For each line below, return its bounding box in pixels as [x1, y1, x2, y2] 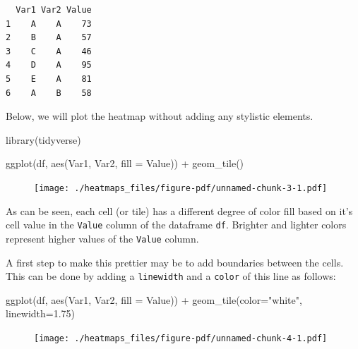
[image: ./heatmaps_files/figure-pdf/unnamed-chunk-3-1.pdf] [34, 183, 328, 193]
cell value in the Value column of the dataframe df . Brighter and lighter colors [6, 217, 347, 232]
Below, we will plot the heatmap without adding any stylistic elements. [6, 109, 314, 123]
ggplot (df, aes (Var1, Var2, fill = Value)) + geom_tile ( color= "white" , [6, 292, 302, 307]
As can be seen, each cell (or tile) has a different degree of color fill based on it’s [6, 203, 353, 218]
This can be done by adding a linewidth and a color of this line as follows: [6, 269, 336, 283]
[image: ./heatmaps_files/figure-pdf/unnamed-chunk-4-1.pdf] [34, 333, 328, 343]
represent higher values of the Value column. [6, 231, 199, 245]
